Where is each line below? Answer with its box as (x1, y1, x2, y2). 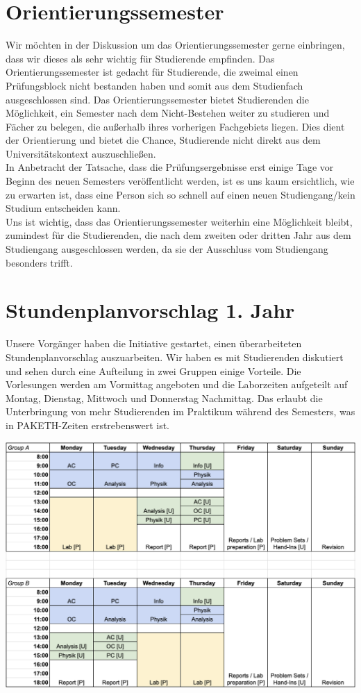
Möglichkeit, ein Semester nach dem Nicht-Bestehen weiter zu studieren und (6, 106, 330, 120)
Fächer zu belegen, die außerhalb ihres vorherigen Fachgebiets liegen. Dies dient (6, 119, 345, 133)
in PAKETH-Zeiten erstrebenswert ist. (6, 417, 170, 432)
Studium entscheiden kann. (6, 201, 121, 215)
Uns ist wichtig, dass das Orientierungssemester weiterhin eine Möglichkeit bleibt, (6, 214, 353, 228)
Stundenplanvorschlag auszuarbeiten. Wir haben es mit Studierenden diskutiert (6, 349, 344, 364)
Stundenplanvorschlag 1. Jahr (6, 296, 295, 324)
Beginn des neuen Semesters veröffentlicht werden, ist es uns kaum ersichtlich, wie (6, 174, 355, 188)
